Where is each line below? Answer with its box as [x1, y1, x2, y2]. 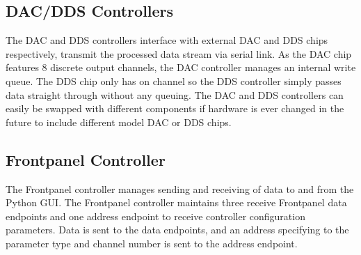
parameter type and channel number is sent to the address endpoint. [6, 235, 298, 250]
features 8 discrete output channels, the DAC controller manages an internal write [6, 60, 356, 75]
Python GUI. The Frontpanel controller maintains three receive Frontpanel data [6, 195, 347, 210]
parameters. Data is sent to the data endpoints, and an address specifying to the [6, 222, 349, 237]
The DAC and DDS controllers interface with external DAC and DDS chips [6, 33, 328, 47]
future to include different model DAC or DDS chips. [6, 114, 232, 129]
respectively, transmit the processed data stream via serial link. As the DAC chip [6, 46, 352, 61]
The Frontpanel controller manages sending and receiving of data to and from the [6, 181, 354, 196]
